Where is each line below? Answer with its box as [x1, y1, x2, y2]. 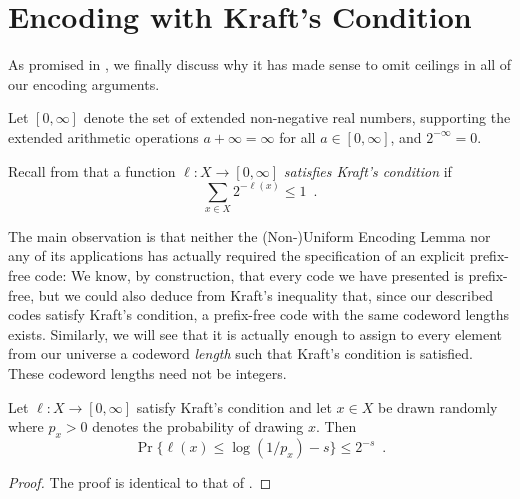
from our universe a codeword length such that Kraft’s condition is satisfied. [8, 343, 473, 364]
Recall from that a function [8, 160, 176, 181]
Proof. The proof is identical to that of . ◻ [8, 472, 272, 492]
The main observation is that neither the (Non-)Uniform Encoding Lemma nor [8, 225, 491, 246]
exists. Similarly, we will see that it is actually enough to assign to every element [8, 323, 502, 344]
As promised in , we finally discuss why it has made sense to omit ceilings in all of [8, 54, 512, 75]
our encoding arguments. [8, 73, 160, 94]
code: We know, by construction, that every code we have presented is [34, 265, 464, 286]
